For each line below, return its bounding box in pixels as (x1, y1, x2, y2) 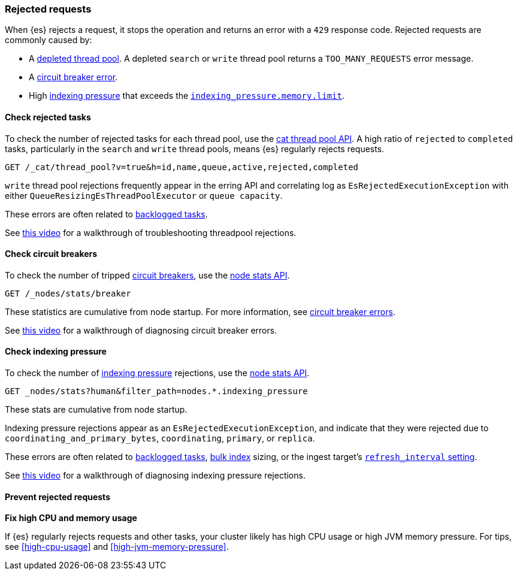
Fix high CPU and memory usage (5, 513, 137, 523)
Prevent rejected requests (5, 491, 110, 502)
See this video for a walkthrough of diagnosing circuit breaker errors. (5, 325, 277, 335)
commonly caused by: (5, 35, 92, 46)
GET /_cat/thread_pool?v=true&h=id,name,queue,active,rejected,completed (5, 162, 359, 172)
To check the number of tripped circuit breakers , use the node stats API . (5, 270, 290, 280)
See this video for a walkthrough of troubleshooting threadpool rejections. (5, 227, 297, 238)
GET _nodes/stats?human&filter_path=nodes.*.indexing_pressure (5, 386, 308, 397)
